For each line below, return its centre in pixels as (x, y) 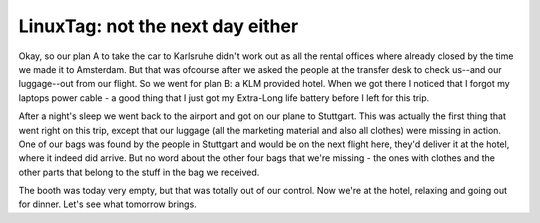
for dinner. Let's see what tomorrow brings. (107, 204)
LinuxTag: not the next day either (158, 26)
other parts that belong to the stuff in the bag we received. (139, 172)
